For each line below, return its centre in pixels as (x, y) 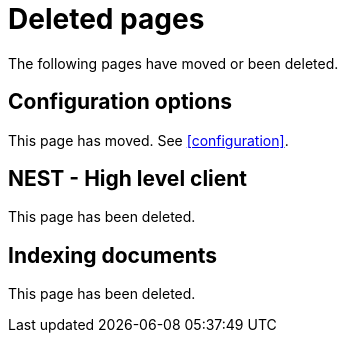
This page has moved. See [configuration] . (148, 140)
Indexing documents (113, 255)
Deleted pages (106, 19)
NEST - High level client (128, 179)
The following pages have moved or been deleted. (173, 63)
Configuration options (120, 102)
